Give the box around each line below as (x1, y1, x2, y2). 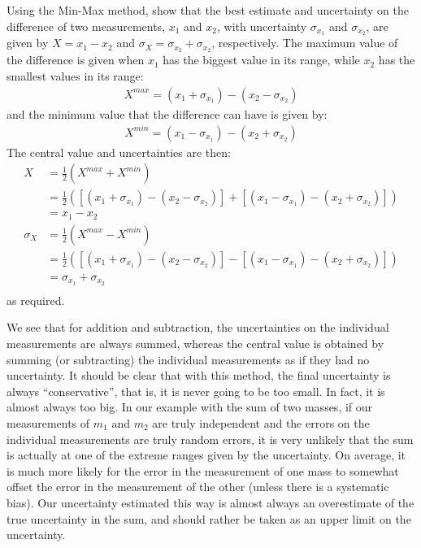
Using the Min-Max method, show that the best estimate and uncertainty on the (7, 2, 410, 18)
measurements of (7, 414, 90, 431)
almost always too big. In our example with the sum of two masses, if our (7, 398, 373, 415)
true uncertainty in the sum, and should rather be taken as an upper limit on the (7, 510, 411, 527)
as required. (7, 291, 65, 308)
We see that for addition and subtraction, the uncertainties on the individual (7, 319, 389, 336)
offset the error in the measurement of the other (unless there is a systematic (7, 478, 389, 495)
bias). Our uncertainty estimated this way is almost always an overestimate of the (7, 494, 414, 511)
